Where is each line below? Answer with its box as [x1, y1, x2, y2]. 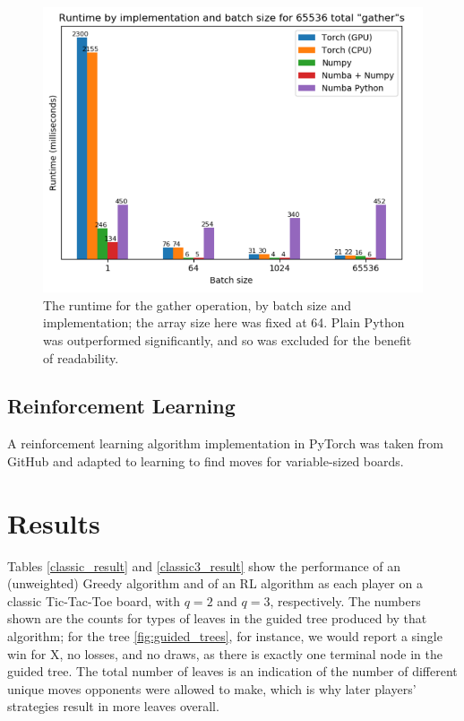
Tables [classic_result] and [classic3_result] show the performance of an [7, 556, 401, 575]
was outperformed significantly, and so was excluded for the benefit [43, 330, 412, 349]
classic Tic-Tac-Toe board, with [7, 591, 181, 610]
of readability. [43, 348, 119, 367]
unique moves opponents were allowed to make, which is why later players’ [7, 679, 417, 698]
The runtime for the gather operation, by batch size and [43, 295, 352, 314]
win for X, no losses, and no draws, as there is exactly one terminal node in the [7, 644, 443, 663]
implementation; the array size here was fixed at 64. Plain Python [43, 313, 405, 332]
